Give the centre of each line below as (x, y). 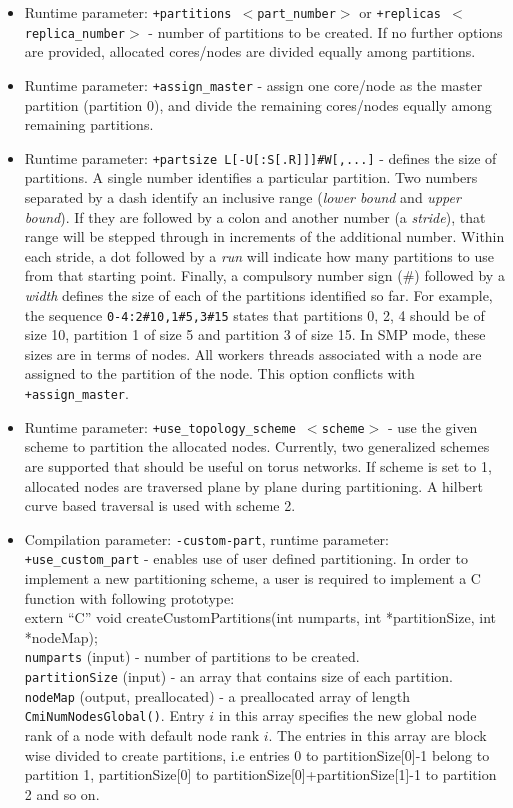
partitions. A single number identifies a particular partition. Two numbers (251, 177)
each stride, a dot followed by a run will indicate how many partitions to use (259, 255)
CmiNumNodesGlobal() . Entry (114, 715)
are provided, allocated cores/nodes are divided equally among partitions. (250, 51)
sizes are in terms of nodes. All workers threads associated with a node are (253, 353)
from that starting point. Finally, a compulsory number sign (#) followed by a (264, 275)
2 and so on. (62, 793)
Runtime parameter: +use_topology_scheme (160, 426)
